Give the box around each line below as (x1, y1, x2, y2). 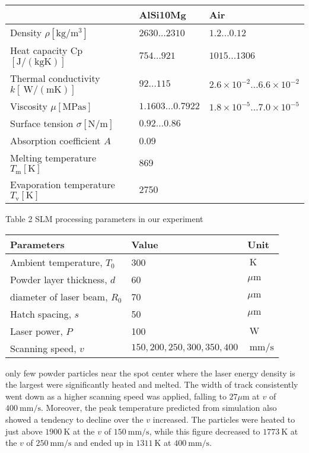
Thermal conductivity (10, 71, 100, 85)
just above (5, 425, 43, 437)
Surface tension (10, 116, 74, 130)
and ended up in (74, 436, 133, 449)
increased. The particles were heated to (152, 413, 295, 425)
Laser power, (10, 324, 63, 338)
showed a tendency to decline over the (5, 413, 144, 425)
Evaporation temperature (10, 178, 115, 191)
